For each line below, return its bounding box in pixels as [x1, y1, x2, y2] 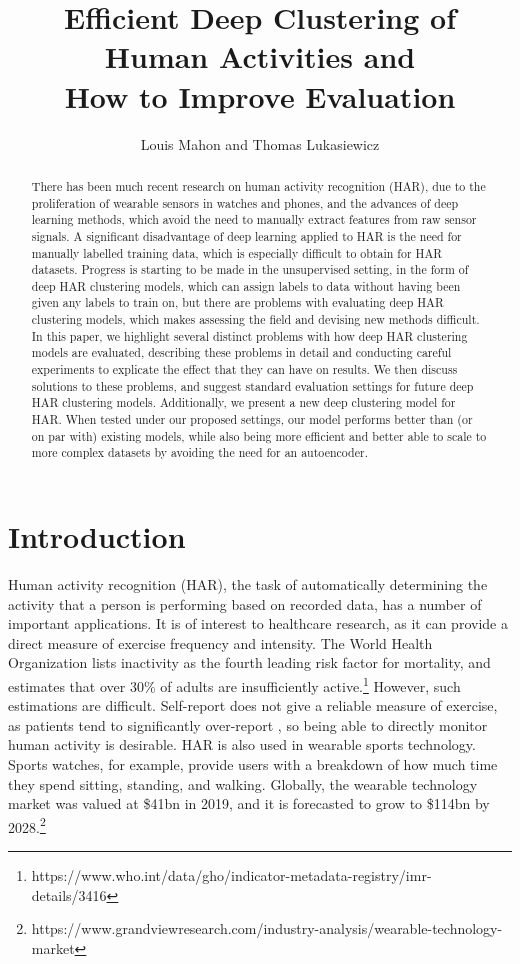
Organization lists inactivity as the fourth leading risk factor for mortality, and [8, 652, 491, 673]
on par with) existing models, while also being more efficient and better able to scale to [31, 427, 487, 444]
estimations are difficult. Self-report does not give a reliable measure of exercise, [8, 695, 498, 716]
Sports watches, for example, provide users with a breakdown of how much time [8, 753, 498, 774]
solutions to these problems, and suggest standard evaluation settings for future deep [31, 377, 474, 394]
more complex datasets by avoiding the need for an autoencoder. [31, 444, 368, 461]
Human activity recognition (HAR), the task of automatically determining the [8, 573, 488, 594]
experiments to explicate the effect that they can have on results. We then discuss [31, 361, 458, 378]
